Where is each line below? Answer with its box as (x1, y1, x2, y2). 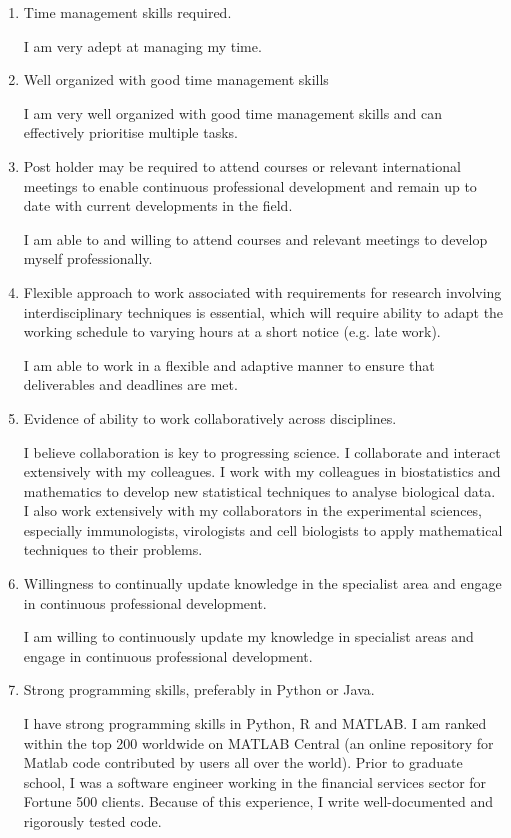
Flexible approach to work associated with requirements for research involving (23, 281, 502, 302)
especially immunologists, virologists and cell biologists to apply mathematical (23, 519, 503, 540)
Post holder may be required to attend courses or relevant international (23, 155, 461, 176)
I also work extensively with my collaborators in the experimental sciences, (23, 500, 483, 521)
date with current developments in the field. (23, 195, 293, 216)
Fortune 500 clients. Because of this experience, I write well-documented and (23, 791, 494, 812)
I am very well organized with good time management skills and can (23, 102, 443, 123)
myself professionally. (23, 248, 153, 269)
